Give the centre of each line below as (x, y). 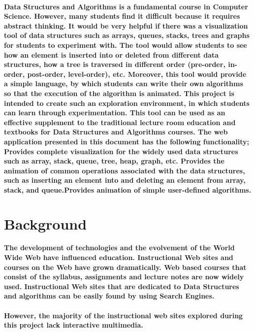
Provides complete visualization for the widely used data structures (121, 151)
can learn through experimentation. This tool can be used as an (115, 113)
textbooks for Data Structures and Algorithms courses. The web (116, 132)
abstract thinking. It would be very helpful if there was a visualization (126, 25)
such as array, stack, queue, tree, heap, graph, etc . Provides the (114, 161)
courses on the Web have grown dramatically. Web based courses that (125, 267)
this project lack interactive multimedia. (74, 325)
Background (46, 223)
